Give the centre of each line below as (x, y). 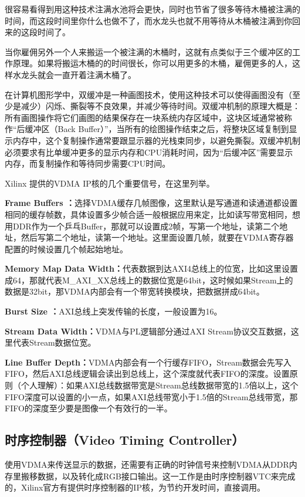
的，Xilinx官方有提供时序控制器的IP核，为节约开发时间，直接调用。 (135, 487)
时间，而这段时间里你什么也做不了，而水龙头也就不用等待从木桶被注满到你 (148, 20)
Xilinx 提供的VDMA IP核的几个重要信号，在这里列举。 (110, 183)
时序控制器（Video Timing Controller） (125, 440)
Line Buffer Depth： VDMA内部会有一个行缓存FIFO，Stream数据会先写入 (148, 362)
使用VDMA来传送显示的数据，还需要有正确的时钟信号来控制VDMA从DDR (147, 464)
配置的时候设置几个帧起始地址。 (66, 249)
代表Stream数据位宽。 (54, 342)
